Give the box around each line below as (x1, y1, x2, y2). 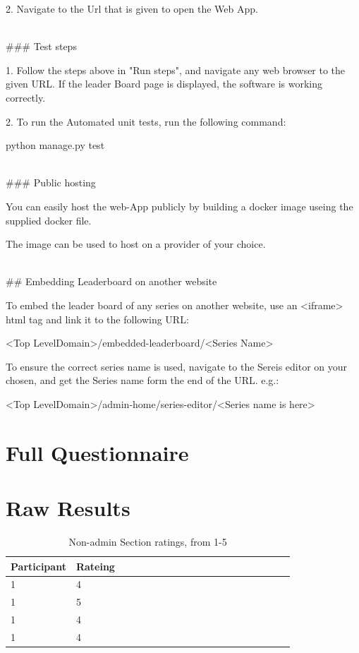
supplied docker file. (6, 212, 92, 227)
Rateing (75, 558, 115, 573)
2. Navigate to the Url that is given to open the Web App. (6, 1, 258, 16)
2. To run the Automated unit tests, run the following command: (6, 114, 286, 128)
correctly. (6, 90, 46, 104)
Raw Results (6, 493, 130, 522)
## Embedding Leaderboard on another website (6, 274, 217, 289)
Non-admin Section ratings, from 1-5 (68, 534, 227, 549)
